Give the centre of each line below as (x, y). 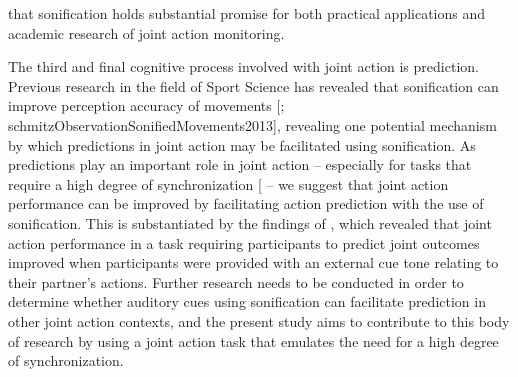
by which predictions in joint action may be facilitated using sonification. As (242, 144)
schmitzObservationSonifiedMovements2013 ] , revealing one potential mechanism (252, 124)
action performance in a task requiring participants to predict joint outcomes (244, 242)
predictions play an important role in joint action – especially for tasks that (240, 164)
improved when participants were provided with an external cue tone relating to (253, 262)
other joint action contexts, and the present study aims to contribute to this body (259, 320)
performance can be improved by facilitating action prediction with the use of (246, 203)
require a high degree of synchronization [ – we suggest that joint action (228, 183)
